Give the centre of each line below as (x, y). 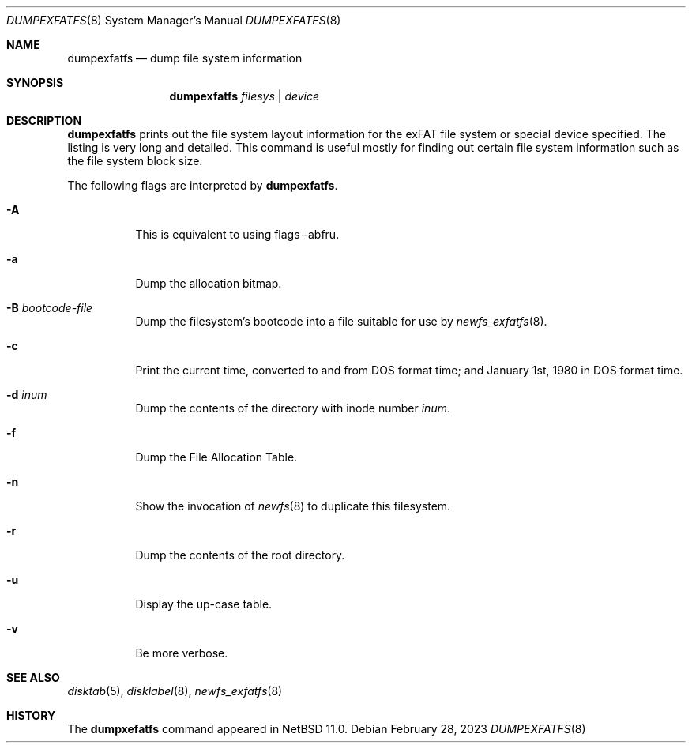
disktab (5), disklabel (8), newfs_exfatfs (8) (175, 691)
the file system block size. (135, 161)
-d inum (27, 395)
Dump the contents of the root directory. (240, 555)
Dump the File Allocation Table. (216, 457)
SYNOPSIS (35, 83)
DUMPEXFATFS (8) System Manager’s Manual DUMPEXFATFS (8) (174, 20)
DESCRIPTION (44, 120)
